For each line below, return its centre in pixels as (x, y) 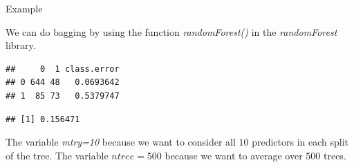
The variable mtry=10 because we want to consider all (121, 142)
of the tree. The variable (57, 155)
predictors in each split (300, 142)
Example (24, 8)
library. (21, 45)
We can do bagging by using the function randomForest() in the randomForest (171, 31)
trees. (335, 155)
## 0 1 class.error (63, 69)
